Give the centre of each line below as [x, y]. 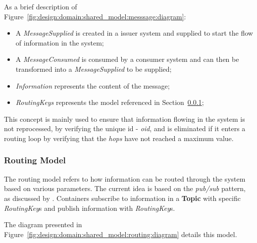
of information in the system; [60, 42]
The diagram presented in [43, 224]
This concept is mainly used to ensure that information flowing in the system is [125, 119]
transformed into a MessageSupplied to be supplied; [94, 69]
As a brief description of [41, 6]
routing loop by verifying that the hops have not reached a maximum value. [119, 138]
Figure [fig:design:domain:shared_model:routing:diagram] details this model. [121, 234]
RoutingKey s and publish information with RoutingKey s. [90, 208]
